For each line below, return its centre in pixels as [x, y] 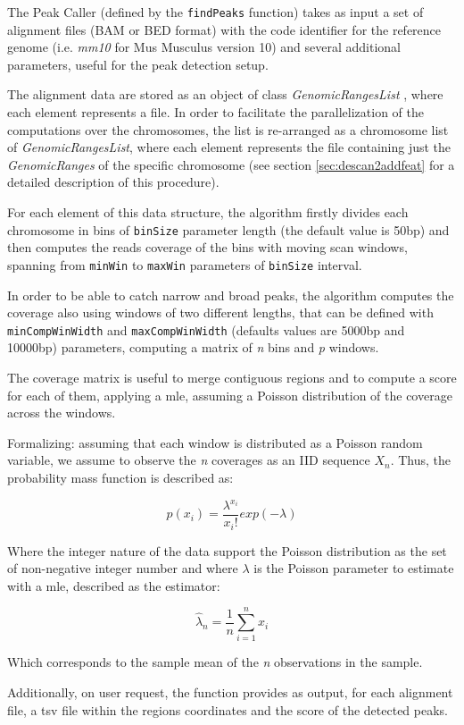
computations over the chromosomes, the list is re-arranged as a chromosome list [228, 129]
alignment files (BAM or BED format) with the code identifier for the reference [224, 29]
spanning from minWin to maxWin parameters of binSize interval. [185, 264]
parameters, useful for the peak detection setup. [138, 64]
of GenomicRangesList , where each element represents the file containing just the [229, 147]
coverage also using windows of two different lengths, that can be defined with [220, 312]
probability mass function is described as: [120, 477]
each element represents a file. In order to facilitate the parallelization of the [215, 112]
